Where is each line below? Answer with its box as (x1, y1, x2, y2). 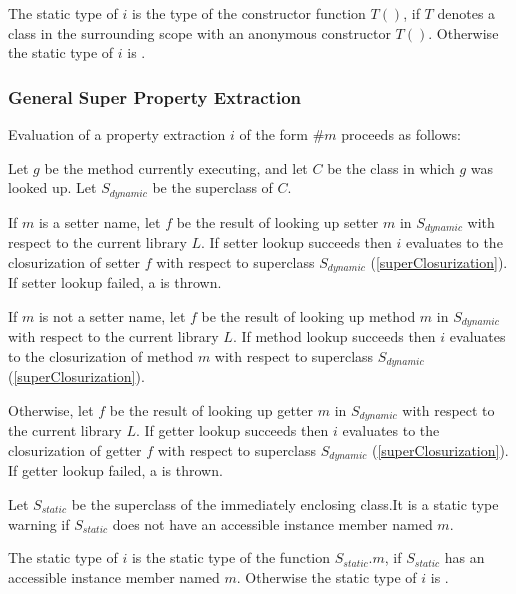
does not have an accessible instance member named (112, 513, 433, 534)
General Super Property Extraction (8, 84, 302, 109)
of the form (239, 124, 309, 144)
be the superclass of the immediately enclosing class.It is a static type (71, 493, 499, 514)
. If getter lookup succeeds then (135, 420, 329, 441)
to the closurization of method (8, 345, 194, 366)
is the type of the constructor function (131, 3, 366, 23)
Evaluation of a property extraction (8, 124, 226, 144)
